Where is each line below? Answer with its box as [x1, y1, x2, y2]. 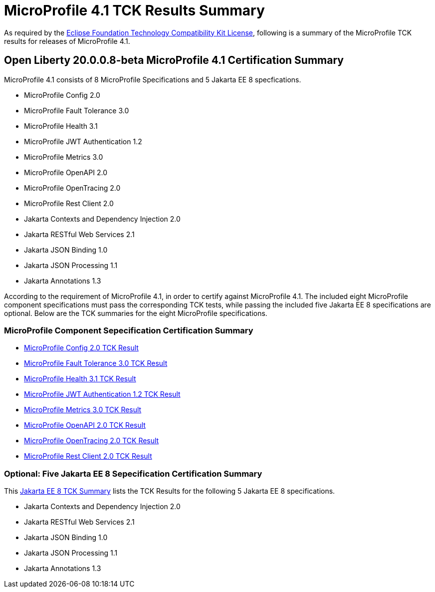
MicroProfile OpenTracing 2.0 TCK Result [24, 436, 159, 445]
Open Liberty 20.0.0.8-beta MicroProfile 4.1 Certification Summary [4, 54, 344, 67]
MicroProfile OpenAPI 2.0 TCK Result [24, 421, 146, 430]
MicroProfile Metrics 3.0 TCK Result [24, 405, 142, 414]
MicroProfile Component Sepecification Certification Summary [4, 325, 253, 335]
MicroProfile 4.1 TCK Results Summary [4, 2, 265, 19]
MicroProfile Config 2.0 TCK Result [24, 343, 139, 352]
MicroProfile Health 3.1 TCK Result [24, 374, 136, 383]
